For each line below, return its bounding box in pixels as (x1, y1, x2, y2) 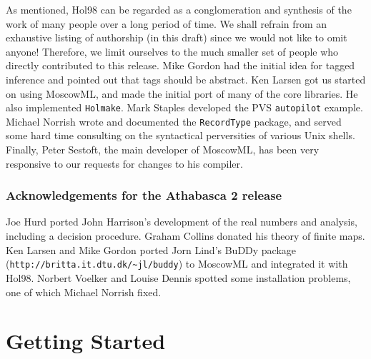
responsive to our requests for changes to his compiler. (6, 156, 243, 171)
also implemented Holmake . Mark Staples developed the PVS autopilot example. (6, 100, 363, 115)
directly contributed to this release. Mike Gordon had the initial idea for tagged (6, 58, 355, 73)
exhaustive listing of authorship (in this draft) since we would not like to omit (6, 30, 347, 45)
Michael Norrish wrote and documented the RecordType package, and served (6, 113, 342, 128)
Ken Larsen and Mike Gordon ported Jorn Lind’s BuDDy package (6, 242, 297, 257)
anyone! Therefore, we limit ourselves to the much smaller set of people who (6, 44, 339, 59)
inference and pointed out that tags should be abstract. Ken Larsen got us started (6, 71, 366, 86)
